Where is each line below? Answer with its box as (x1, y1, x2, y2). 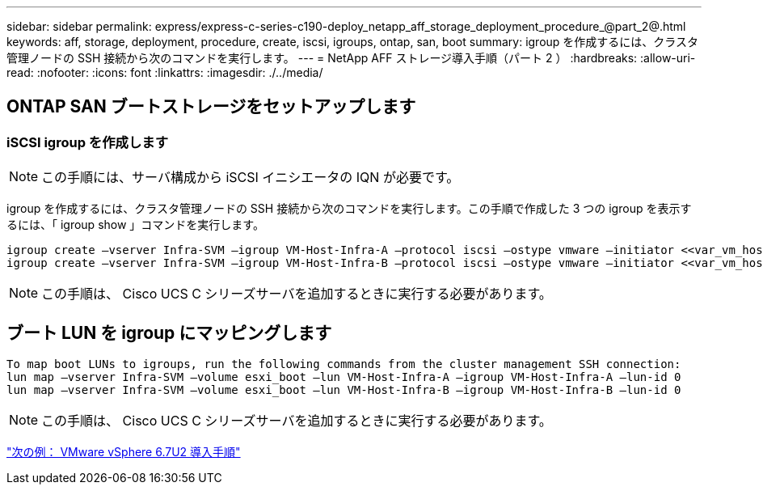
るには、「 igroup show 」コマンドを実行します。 (6, 218, 264, 232)
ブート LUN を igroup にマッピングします (6, 322, 332, 343)
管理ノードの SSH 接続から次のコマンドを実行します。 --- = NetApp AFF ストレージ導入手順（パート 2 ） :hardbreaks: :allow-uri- (6, 51, 696, 65)
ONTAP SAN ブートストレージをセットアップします (6, 96, 416, 117)
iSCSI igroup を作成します (6, 133, 169, 150)
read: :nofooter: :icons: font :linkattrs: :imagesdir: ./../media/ (6, 66, 323, 79)
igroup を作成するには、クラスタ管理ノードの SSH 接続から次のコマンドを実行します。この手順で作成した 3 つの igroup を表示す (6, 201, 692, 216)
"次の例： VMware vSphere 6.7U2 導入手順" (6, 445, 241, 459)
